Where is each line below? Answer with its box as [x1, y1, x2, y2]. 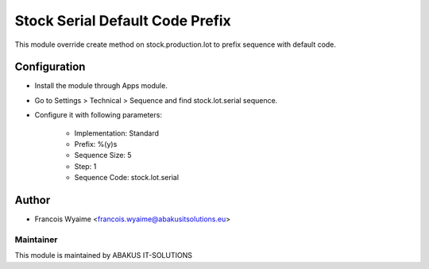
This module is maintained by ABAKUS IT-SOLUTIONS [14, 251, 192, 260]
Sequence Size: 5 [74, 151, 132, 160]
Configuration [14, 60, 86, 74]
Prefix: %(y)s [74, 140, 118, 149]
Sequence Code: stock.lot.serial [74, 173, 179, 183]
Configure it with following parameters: [34, 110, 163, 120]
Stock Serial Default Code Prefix [14, 12, 232, 29]
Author [14, 194, 51, 206]
